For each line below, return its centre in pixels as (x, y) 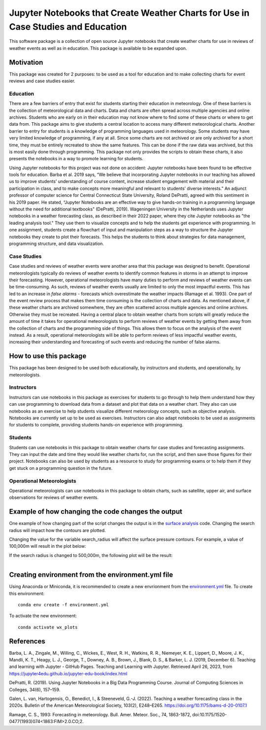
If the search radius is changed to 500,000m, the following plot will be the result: (91, 555)
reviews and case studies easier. (42, 81)
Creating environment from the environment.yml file (91, 575)
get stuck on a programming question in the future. (61, 468)
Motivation (26, 62)
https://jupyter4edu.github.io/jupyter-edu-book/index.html (68, 673)
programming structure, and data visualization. (57, 243)
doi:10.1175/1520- (210, 714)
